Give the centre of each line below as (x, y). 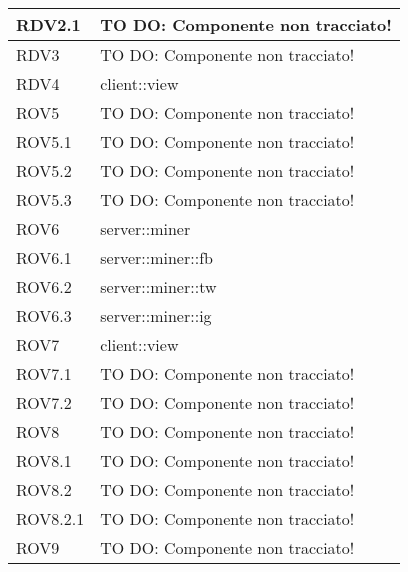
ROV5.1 (44, 141)
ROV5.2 (44, 170)
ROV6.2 (44, 286)
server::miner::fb (156, 257)
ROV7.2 (44, 402)
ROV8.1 (44, 460)
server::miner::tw (158, 286)
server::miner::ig (156, 315)
